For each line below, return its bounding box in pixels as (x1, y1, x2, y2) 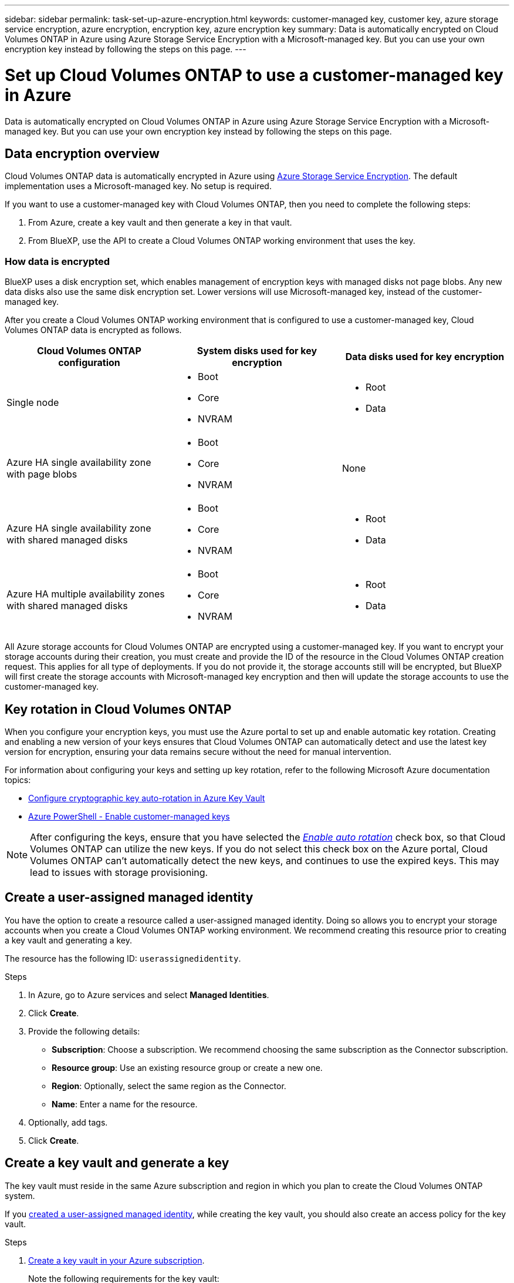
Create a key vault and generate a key (5, 1156, 229, 1171)
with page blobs (6, 468, 77, 481)
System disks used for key (197, 345, 317, 357)
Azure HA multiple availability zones (6, 588, 165, 600)
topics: (5, 774, 31, 785)
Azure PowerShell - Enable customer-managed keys (28, 811, 230, 821)
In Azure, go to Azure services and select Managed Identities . (28, 989, 269, 1000)
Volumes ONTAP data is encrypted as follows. (5, 325, 182, 335)
